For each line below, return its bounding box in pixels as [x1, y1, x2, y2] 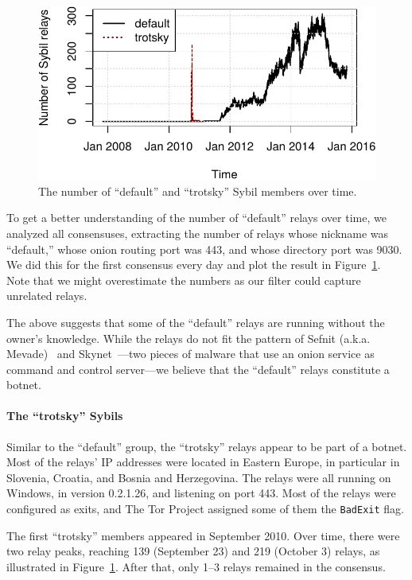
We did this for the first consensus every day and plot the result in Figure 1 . [6, 256, 381, 273]
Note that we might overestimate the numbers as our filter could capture [6, 271, 361, 288]
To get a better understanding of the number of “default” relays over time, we [6, 209, 387, 226]
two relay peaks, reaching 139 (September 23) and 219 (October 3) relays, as [6, 543, 380, 559]
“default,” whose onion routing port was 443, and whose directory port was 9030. [6, 240, 402, 257]
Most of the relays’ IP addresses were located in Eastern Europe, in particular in [6, 453, 400, 470]
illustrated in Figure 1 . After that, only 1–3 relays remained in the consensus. [6, 558, 386, 574]
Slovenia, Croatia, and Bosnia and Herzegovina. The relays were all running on [6, 469, 391, 485]
